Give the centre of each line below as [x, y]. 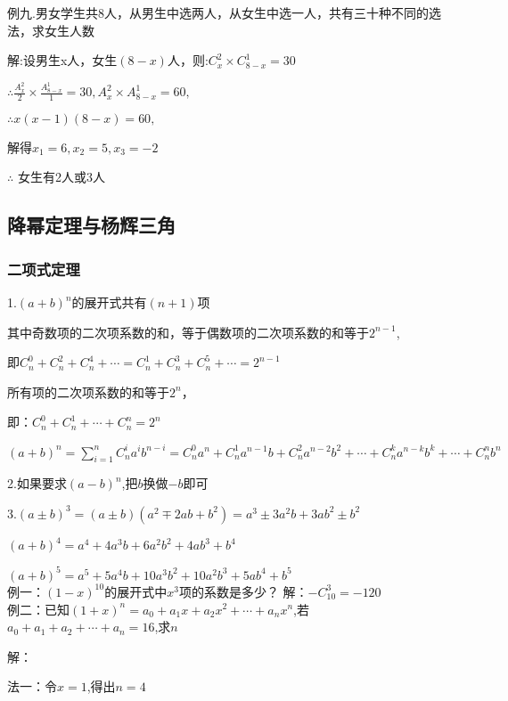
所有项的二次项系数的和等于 [88, 391]
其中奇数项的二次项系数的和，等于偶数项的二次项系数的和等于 [188, 332]
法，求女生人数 [51, 30]
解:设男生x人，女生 [62, 60]
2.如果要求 [37, 483]
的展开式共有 [109, 302]
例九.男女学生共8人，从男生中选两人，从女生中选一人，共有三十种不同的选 [224, 12]
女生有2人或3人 [61, 177]
